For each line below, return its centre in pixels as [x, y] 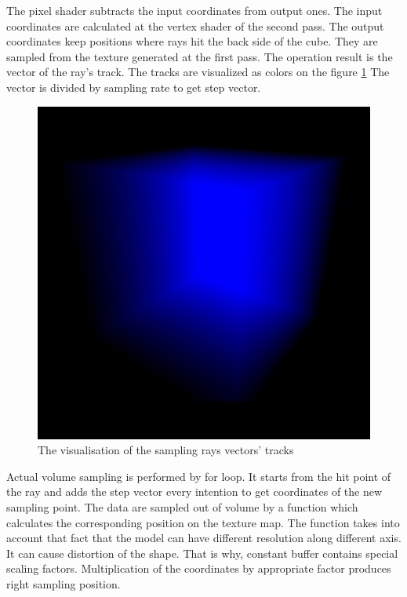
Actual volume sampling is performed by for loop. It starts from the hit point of [199, 476]
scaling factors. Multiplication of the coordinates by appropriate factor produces [199, 568]
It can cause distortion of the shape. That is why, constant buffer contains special [202, 553]
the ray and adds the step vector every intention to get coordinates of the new [194, 491]
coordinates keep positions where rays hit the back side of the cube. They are [192, 41]
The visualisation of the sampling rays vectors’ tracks [166, 450]
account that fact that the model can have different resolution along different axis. [204, 538]
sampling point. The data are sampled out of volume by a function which [182, 506]
